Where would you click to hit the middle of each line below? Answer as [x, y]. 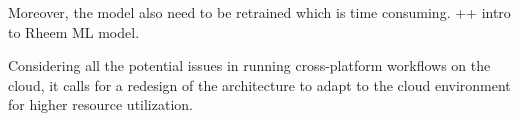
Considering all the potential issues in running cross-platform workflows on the [249, 65]
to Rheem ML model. [74, 31]
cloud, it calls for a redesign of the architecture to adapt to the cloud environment [259, 84]
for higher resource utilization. [100, 104]
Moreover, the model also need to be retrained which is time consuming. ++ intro [259, 12]
